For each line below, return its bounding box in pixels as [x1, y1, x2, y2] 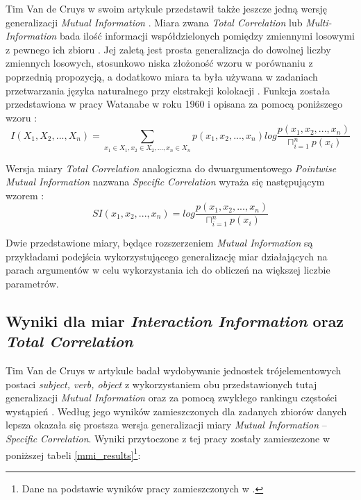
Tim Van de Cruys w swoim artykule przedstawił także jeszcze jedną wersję [6, 1, 327, 15]
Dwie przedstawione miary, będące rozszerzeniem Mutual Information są [6, 235, 313, 250]
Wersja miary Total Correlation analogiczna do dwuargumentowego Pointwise [6, 160, 337, 175]
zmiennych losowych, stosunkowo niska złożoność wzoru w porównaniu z [6, 56, 313, 70]
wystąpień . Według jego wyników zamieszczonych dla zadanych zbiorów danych [6, 403, 347, 418]
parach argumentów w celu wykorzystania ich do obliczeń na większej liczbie [6, 262, 330, 277]
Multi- [305, 15, 332, 29]
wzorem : [6, 187, 44, 202]
